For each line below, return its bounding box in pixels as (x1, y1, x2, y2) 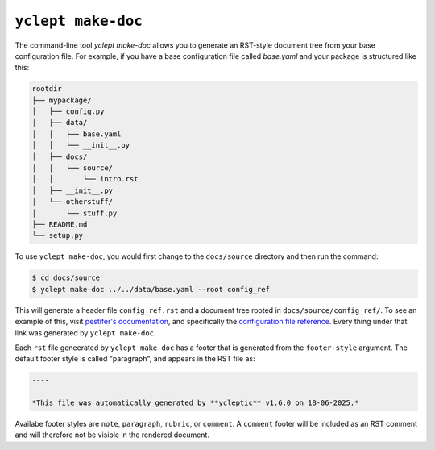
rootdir (31, 85, 62, 94)
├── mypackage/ (31, 95, 92, 105)
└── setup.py (31, 231, 84, 240)
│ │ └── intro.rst (31, 174, 139, 184)
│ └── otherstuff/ (31, 198, 113, 206)
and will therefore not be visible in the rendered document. (14, 430, 209, 440)
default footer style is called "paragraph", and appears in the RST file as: (14, 354, 255, 364)
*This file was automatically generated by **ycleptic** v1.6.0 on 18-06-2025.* (31, 398, 359, 407)
